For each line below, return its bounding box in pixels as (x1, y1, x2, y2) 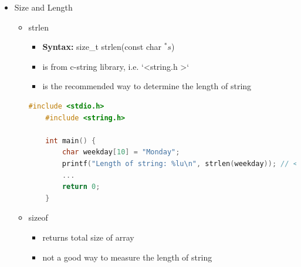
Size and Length (14, 1, 73, 13)
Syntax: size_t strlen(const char (42, 40, 162, 53)
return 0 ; (62, 182, 100, 191)
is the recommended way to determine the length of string (42, 80, 252, 92)
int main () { (45, 136, 96, 145)
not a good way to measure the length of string (42, 251, 212, 263)
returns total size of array (42, 231, 134, 243)
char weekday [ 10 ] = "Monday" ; (62, 148, 180, 157)
